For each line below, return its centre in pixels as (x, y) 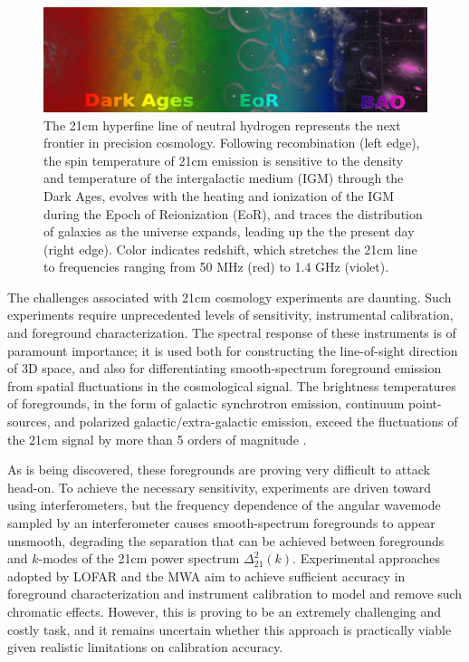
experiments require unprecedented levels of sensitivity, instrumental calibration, (230, 315)
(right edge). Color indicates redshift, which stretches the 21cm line (230, 249)
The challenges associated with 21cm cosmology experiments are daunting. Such (230, 297)
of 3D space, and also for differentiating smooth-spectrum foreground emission (225, 368)
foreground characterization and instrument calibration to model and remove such (235, 594)
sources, (29, 422)
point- (425, 403)
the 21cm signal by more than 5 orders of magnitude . (157, 439)
